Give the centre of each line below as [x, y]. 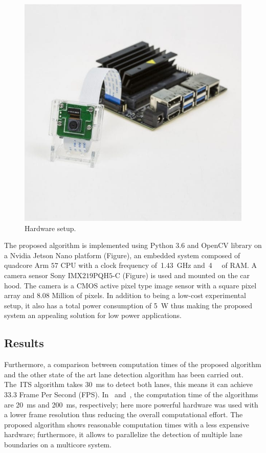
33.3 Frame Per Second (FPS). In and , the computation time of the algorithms [131, 394]
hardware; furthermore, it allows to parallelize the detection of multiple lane [123, 434]
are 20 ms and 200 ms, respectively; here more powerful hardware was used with [131, 404]
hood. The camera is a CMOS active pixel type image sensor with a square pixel [130, 285]
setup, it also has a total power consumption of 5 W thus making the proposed [128, 305]
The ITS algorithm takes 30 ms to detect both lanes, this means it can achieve [129, 384]
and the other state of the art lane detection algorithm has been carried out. [124, 374]
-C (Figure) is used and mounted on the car [181, 275]
